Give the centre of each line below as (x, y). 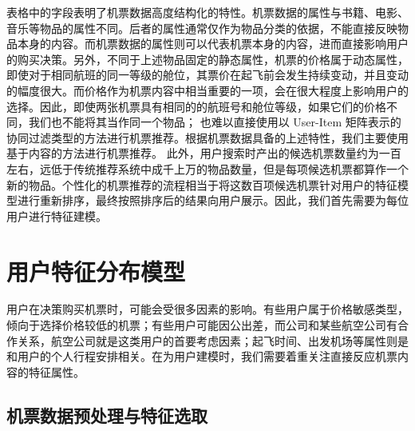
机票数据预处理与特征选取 (107, 415)
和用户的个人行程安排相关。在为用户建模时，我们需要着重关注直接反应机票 (202, 356)
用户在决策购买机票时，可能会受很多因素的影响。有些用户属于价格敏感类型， (207, 309)
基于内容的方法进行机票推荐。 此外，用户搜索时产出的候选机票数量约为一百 (204, 153)
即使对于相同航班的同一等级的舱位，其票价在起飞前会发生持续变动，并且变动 (207, 75)
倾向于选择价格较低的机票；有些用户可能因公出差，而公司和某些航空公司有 (202, 325)
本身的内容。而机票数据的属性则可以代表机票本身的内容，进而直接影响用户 (213, 44)
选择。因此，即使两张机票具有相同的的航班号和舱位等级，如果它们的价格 (196, 106)
